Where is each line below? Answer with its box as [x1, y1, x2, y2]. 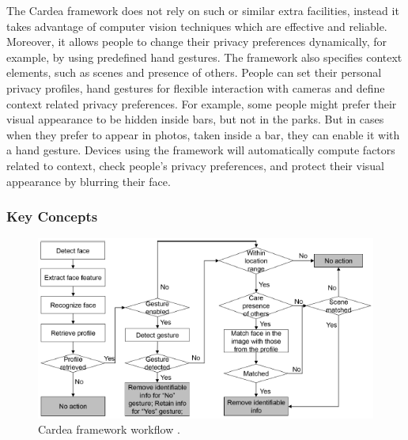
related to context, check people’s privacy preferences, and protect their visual [6, 157, 385, 173]
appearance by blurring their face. [6, 173, 171, 189]
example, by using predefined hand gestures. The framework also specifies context [6, 48, 402, 65]
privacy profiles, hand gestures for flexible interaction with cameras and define [6, 79, 385, 96]
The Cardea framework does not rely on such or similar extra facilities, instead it [6, 2, 399, 18]
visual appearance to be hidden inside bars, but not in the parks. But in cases [6, 111, 384, 127]
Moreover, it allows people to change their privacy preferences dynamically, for [6, 33, 387, 50]
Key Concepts [6, 207, 98, 226]
